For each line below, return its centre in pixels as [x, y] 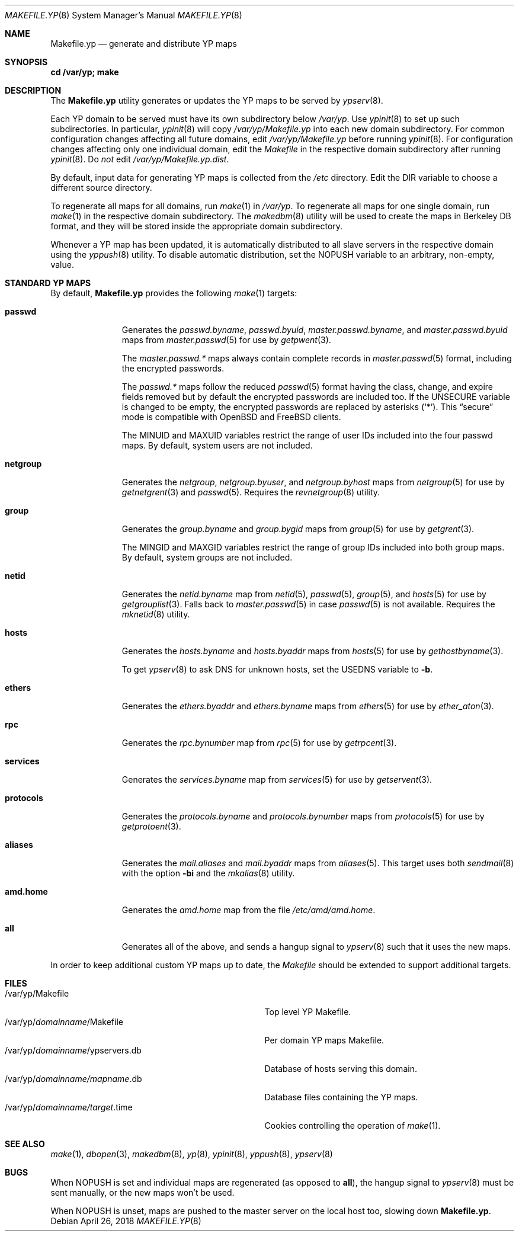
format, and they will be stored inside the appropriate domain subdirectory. [197, 226]
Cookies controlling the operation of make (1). [353, 1125]
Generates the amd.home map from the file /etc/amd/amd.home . [249, 910]
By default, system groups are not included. [207, 557]
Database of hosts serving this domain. [341, 1069]
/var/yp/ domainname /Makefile [64, 1022]
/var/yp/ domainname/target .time [69, 1107]
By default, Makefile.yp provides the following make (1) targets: [174, 293]
